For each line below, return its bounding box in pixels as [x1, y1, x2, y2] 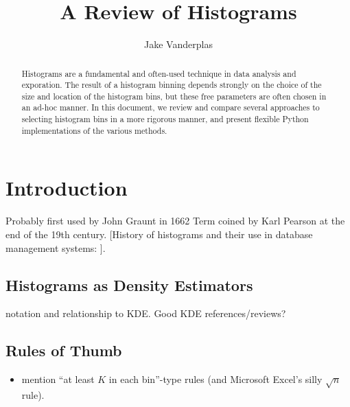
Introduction [5, 174, 128, 202]
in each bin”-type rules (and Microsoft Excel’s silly [108, 372, 323, 386]
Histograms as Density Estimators [5, 274, 253, 295]
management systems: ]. [5, 240, 106, 255]
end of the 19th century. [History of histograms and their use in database [5, 226, 313, 241]
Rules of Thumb [5, 340, 122, 361]
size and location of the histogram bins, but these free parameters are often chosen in [21, 90, 327, 102]
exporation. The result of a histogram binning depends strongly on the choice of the [21, 79, 322, 91]
